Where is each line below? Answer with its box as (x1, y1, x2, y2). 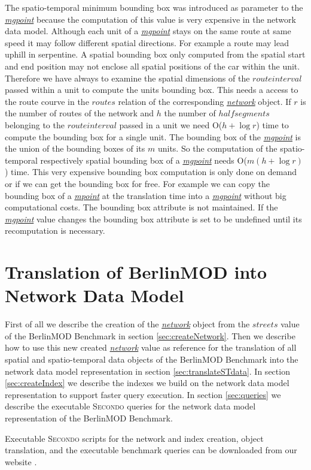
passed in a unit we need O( (119, 118, 222, 131)
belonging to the (5, 118, 65, 131)
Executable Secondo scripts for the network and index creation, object (5, 432, 264, 444)
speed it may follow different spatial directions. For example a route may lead (5, 36, 289, 49)
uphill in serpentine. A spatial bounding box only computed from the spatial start (5, 48, 306, 61)
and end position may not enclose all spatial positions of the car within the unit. (5, 59, 300, 72)
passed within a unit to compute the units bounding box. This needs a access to (5, 83, 298, 96)
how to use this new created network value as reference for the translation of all (5, 341, 297, 354)
